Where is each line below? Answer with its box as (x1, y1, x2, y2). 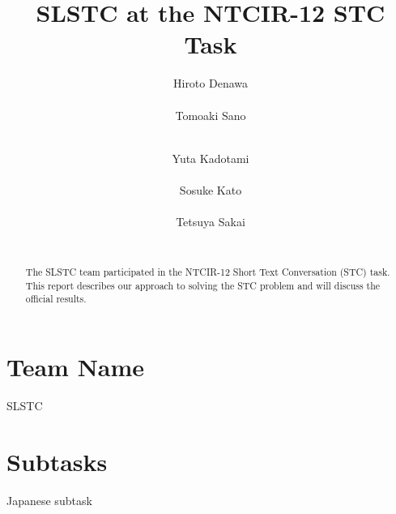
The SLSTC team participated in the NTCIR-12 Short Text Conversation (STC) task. (25, 265, 390, 279)
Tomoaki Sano (175, 106, 246, 123)
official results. (25, 292, 87, 306)
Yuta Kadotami (172, 149, 249, 166)
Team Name (6, 350, 145, 383)
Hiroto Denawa (172, 75, 248, 92)
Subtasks (6, 444, 108, 478)
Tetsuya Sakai (176, 213, 245, 230)
